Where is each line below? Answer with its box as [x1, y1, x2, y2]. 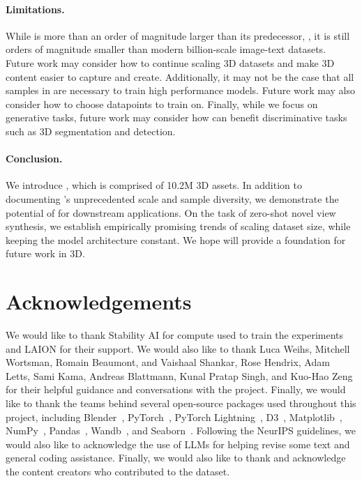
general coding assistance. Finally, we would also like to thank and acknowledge [6, 450, 346, 465]
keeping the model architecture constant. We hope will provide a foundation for [6, 232, 346, 247]
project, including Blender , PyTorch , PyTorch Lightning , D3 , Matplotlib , [6, 409, 342, 424]
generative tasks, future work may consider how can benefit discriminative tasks [6, 110, 347, 125]
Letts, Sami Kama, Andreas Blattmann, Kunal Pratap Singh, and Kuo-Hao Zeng [6, 368, 353, 383]
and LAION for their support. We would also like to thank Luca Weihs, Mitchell [6, 341, 350, 356]
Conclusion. [6, 151, 63, 166]
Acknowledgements [6, 287, 192, 316]
